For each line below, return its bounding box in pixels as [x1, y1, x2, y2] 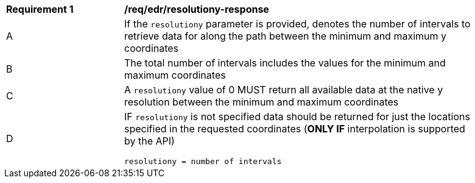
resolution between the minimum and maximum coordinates [124, 96, 399, 108]
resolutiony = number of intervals [124, 157, 282, 166]
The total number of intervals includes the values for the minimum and [124, 57, 446, 69]
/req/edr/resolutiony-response [124, 3, 269, 15]
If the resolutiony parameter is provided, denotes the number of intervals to [124, 18, 471, 30]
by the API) [124, 135, 175, 147]
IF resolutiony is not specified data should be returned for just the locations [124, 110, 470, 123]
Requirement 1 [6, 3, 74, 15]
